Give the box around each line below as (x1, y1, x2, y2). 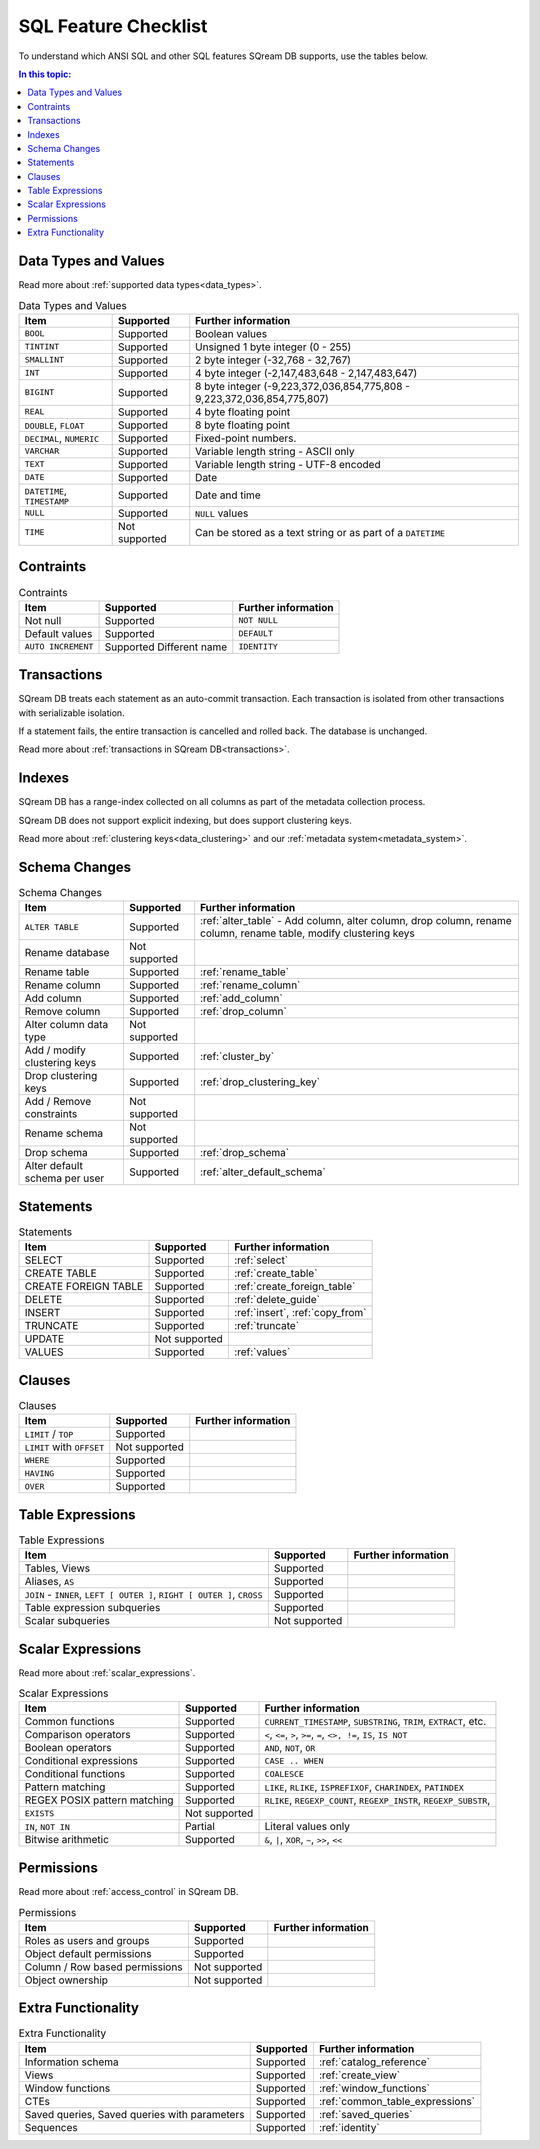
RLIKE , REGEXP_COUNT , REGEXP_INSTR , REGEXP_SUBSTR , (264, 1793, 491, 1807)
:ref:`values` (233, 1345, 291, 1359)
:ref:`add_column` (200, 991, 284, 1005)
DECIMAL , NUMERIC (24, 431, 100, 445)
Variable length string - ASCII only (195, 444, 355, 458)
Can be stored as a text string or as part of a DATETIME (195, 525, 445, 539)
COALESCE (264, 1768, 305, 1779)
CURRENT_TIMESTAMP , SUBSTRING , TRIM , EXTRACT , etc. (264, 1715, 487, 1729)
